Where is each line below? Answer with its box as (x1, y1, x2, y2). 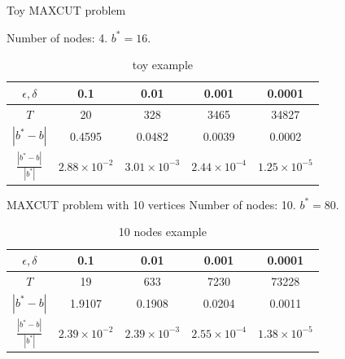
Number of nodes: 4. (7, 28, 108, 46)
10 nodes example (118, 223, 207, 240)
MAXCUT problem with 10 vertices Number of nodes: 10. (7, 195, 296, 212)
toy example (132, 56, 194, 73)
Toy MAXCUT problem (7, 2, 126, 18)
